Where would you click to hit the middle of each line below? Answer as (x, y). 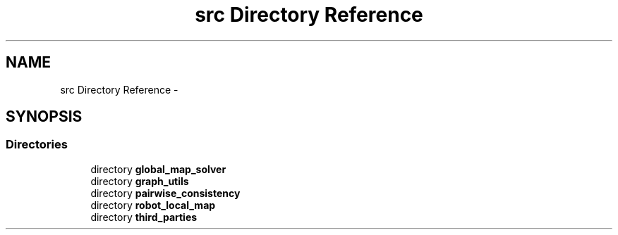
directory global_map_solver (158, 169)
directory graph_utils (140, 181)
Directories (37, 145)
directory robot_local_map (153, 205)
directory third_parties (144, 217)
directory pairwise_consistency (165, 193)
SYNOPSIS (44, 117)
